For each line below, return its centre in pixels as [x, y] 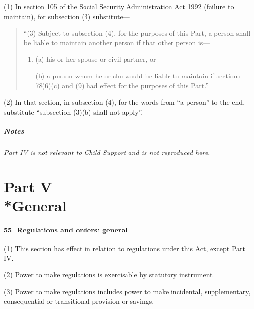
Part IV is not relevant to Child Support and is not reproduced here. [107, 152]
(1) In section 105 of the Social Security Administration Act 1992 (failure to [119, 6]
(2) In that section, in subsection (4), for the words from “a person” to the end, [125, 102]
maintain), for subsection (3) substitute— [67, 16]
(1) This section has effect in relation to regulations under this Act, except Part [125, 248]
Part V [28, 186]
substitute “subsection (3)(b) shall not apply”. [74, 111]
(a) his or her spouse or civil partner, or [96, 59]
